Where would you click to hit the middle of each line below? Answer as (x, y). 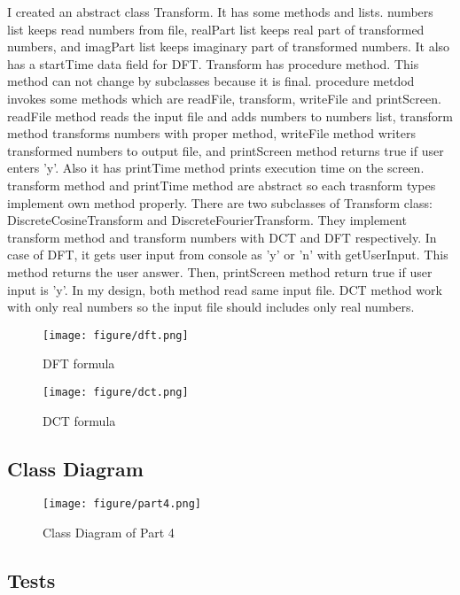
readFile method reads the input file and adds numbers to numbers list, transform (230, 116)
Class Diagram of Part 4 (109, 533)
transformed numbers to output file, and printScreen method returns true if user (226, 150)
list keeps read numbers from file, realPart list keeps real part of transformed (216, 29)
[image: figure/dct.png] (116, 392)
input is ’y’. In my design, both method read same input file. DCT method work (225, 289)
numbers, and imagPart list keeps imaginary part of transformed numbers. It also (229, 46)
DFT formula (79, 363)
